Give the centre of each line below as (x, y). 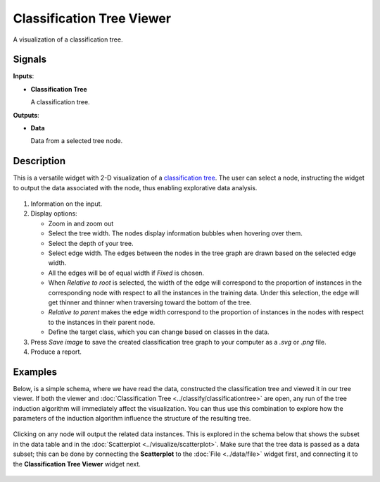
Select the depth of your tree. (91, 243)
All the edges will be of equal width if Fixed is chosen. (126, 273)
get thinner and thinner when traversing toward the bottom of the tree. (150, 302)
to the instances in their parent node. (102, 322)
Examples (35, 372)
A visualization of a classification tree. (68, 39)
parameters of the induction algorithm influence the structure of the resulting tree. (132, 419)
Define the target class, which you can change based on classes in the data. (159, 332)
